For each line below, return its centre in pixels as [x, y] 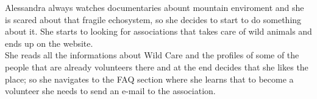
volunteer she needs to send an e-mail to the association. [110, 91]
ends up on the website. [49, 43]
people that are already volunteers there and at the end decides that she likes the [157, 67]
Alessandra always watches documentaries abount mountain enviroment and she [155, 7]
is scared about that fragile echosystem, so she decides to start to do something [153, 19]
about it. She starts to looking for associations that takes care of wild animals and [158, 31]
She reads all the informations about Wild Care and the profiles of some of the [152, 55]
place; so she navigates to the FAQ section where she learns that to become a [149, 79]
